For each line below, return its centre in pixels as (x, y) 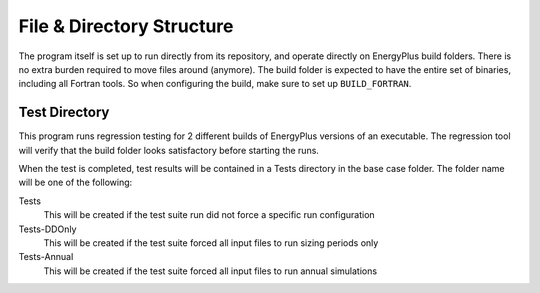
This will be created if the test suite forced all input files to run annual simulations (210, 271)
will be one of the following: (75, 182)
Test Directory (64, 112)
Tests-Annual (46, 257)
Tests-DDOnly (47, 229)
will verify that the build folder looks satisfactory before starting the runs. (169, 150)
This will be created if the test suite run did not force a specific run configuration (209, 215)
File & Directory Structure (126, 26)
